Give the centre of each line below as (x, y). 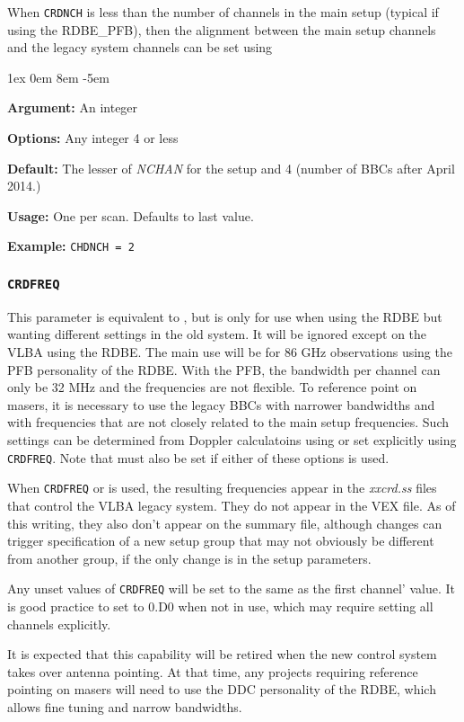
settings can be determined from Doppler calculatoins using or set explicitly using (232, 440)
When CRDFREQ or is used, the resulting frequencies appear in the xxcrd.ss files (222, 488)
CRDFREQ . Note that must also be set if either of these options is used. (198, 457)
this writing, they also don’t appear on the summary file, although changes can (225, 523)
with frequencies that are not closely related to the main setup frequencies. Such (228, 422)
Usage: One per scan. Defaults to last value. (131, 215)
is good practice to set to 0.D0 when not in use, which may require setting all (220, 606)
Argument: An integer (73, 107)
